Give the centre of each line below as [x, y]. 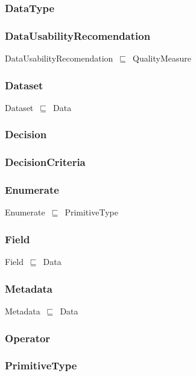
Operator [28, 338]
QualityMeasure [162, 58]
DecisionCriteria [45, 162]
